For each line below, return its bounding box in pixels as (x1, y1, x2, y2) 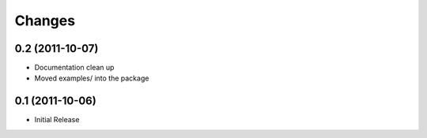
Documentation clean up (34, 63, 115, 73)
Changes (14, 12, 75, 29)
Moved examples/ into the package (34, 73, 149, 83)
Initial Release (34, 115, 80, 125)
